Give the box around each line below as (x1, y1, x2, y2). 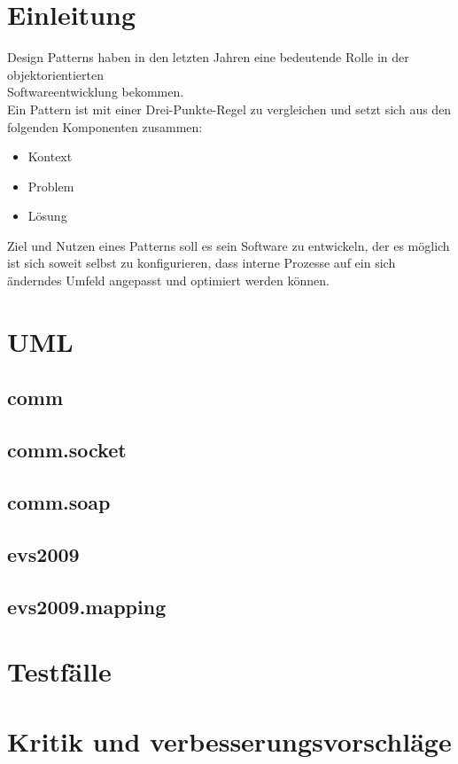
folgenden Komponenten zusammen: (7, 117, 203, 136)
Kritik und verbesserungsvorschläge (7, 722, 452, 759)
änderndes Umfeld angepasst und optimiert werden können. (7, 271, 330, 290)
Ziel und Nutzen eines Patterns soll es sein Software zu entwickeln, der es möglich (7, 236, 450, 254)
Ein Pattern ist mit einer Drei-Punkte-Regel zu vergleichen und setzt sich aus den (7, 99, 452, 118)
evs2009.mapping (7, 592, 167, 620)
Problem (27, 176, 74, 195)
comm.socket (7, 436, 127, 464)
